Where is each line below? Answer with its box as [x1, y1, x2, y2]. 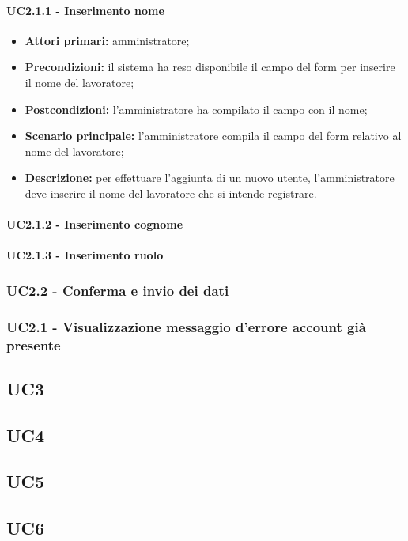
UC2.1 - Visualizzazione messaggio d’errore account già [6, 316, 366, 336]
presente [6, 335, 61, 354]
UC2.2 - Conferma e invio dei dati [6, 280, 229, 300]
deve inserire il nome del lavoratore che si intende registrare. [25, 184, 317, 201]
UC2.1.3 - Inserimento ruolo [6, 247, 164, 263]
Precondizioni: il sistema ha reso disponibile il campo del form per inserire [25, 59, 395, 75]
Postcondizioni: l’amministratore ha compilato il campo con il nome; [25, 100, 368, 117]
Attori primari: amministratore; [25, 32, 190, 48]
